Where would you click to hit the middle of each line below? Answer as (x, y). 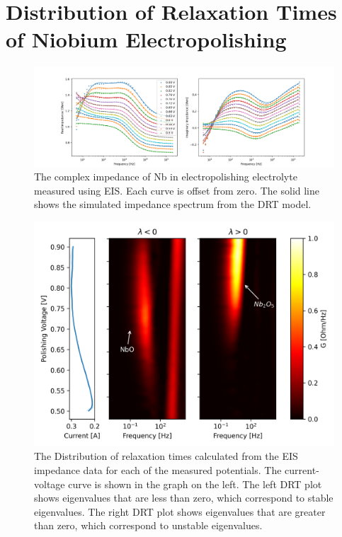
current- (302, 470)
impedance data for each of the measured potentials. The (158, 470)
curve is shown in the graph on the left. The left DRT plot (195, 484)
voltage (50, 484)
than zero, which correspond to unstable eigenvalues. (148, 525)
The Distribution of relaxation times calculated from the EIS (166, 456)
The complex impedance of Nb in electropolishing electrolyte (166, 177)
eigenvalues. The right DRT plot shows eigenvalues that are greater (180, 511)
